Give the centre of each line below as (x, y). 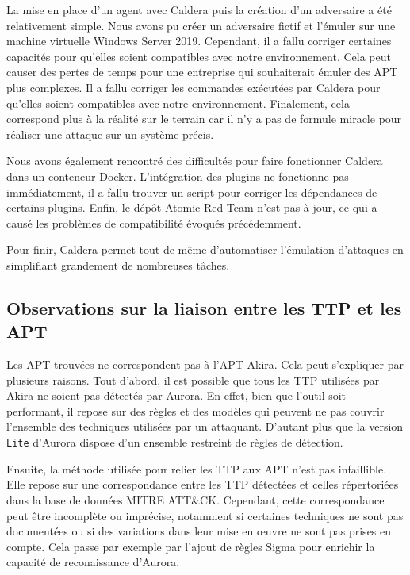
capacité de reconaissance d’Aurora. (93, 562)
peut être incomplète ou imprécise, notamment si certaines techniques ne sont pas (205, 515)
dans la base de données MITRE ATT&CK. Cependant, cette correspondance (195, 499)
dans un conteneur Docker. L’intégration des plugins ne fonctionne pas (178, 176)
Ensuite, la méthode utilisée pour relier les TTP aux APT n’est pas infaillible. (197, 468)
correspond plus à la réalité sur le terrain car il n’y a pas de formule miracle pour (204, 119)
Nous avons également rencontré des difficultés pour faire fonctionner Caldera (195, 161)
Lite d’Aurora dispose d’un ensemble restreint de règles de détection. (175, 442)
